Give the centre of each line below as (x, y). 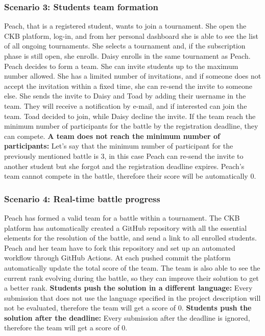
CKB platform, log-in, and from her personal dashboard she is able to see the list (131, 35)
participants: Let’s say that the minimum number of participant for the (119, 146)
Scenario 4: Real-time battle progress (82, 198)
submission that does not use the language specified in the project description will (132, 297)
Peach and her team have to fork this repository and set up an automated (120, 247)
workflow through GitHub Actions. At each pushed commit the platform (117, 258)
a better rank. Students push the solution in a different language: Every (128, 288)
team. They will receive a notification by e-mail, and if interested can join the (126, 105)
